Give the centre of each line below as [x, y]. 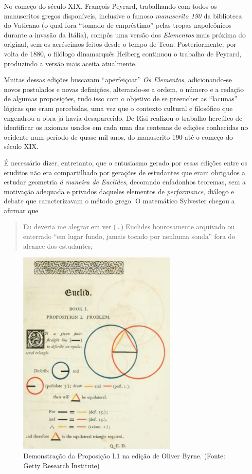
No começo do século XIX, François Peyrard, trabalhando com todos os [110, 6]
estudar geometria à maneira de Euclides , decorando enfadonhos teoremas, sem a [125, 182]
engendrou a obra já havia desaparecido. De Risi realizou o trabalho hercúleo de [123, 118]
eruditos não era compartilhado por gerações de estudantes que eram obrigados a [125, 172]
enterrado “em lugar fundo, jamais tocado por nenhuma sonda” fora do [129, 236]
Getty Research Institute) [62, 465]
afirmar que [21, 210]
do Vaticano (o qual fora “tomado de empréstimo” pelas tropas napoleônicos [118, 25]
